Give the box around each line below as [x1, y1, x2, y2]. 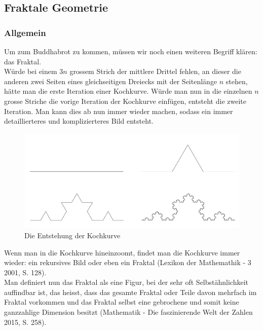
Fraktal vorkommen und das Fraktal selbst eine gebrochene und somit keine [4, 297, 239, 307]
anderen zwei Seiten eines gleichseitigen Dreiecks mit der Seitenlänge [4, 76, 217, 86]
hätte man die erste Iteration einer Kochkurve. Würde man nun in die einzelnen [4, 86, 252, 96]
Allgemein [4, 26, 46, 39]
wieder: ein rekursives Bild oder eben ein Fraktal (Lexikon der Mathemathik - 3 [4, 257, 251, 268]
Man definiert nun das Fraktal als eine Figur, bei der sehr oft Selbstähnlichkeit [4, 277, 249, 287]
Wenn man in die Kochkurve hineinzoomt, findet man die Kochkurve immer [4, 247, 240, 258]
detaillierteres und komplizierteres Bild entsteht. [4, 116, 154, 126]
